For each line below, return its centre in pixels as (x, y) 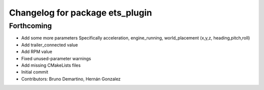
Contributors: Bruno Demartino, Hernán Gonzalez (71, 79)
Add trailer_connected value (50, 45)
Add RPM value (37, 52)
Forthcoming (31, 26)
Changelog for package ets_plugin (81, 13)
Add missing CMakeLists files (51, 65)
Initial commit (35, 72)
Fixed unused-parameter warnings (56, 58)
